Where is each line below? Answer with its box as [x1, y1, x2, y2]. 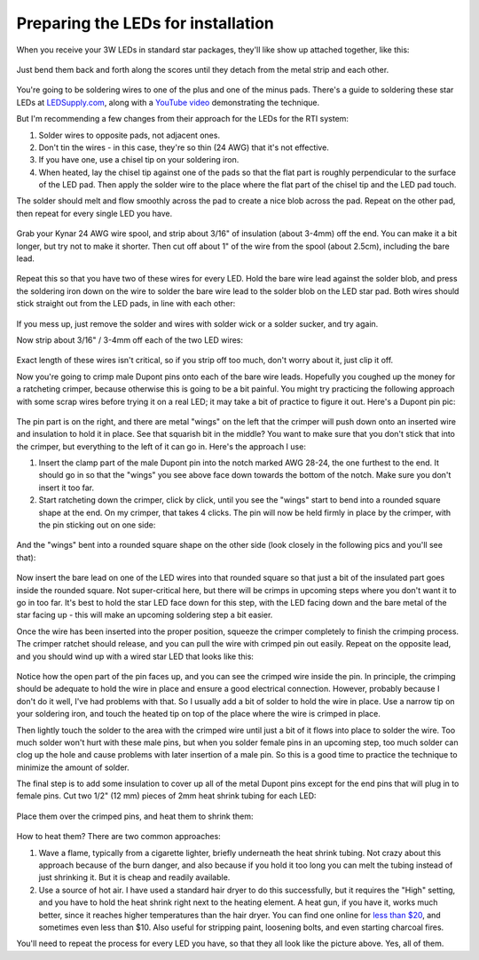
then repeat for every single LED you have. [16, 208, 173, 218]
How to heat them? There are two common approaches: [16, 831, 221, 842]
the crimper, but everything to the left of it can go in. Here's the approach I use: [16, 440, 306, 452]
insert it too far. [38, 482, 95, 493]
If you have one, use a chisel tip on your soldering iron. [38, 155, 239, 165]
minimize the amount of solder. [16, 762, 130, 773]
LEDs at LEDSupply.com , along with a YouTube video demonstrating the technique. [16, 97, 320, 107]
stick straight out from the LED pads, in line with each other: [16, 298, 236, 309]
